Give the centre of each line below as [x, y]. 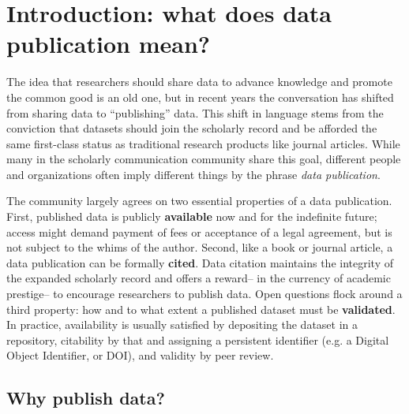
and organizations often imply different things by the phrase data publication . [193, 174]
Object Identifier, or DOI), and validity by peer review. [140, 355]
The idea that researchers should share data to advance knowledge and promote [199, 82]
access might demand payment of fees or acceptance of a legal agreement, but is [199, 231]
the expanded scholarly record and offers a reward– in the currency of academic [199, 278]
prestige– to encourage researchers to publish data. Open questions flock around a [204, 294]
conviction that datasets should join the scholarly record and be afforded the [192, 128]
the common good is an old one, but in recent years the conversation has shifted [200, 97]
